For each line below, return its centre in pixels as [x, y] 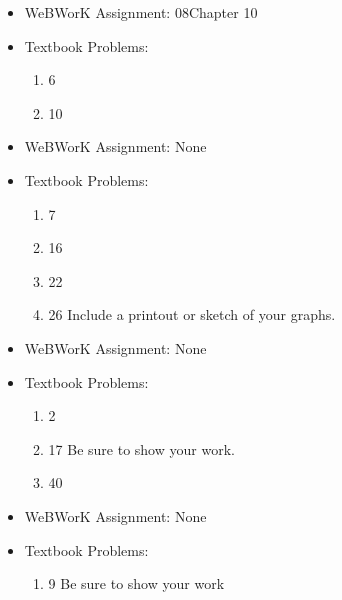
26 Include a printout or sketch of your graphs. [192, 314]
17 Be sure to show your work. [141, 448]
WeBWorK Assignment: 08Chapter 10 [141, 12]
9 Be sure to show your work [136, 583]
